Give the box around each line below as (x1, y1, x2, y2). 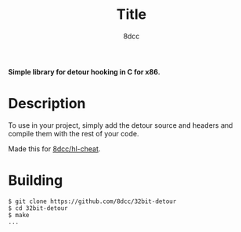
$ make (8, 211, 30, 219)
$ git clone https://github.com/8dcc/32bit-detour (8, 198, 177, 205)
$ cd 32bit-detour (8, 204, 68, 212)
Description (8, 95, 86, 113)
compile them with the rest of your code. (8, 129, 139, 138)
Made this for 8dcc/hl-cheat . (8, 143, 101, 154)
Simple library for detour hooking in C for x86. (8, 67, 160, 76)
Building (8, 172, 63, 190)
